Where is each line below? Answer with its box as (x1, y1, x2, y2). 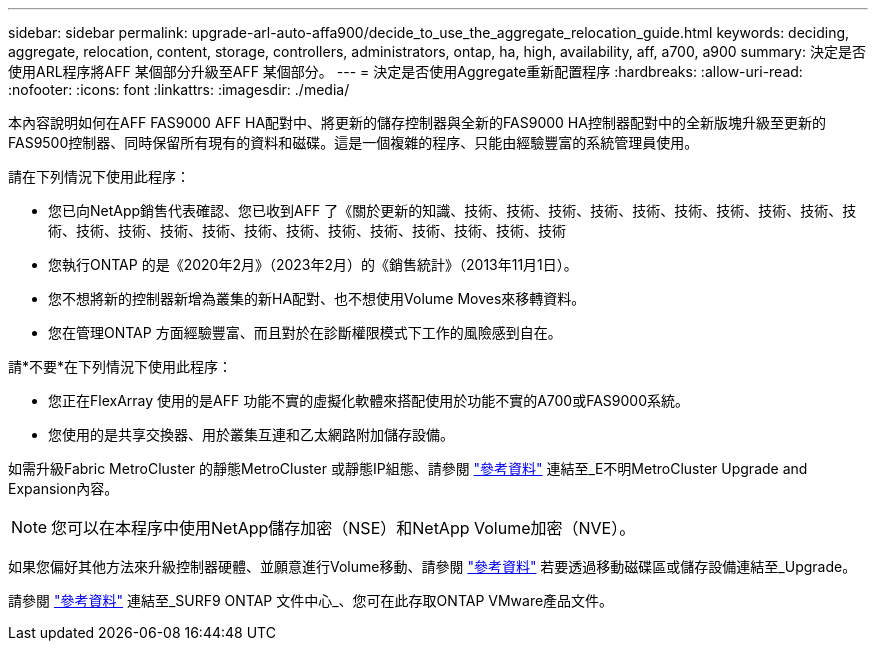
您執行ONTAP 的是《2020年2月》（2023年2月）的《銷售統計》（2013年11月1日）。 (48, 256, 578, 273)
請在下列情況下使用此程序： (8, 168, 190, 185)
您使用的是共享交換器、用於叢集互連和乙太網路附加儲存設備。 (48, 426, 454, 443)
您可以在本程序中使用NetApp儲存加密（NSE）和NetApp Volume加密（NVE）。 (51, 518, 636, 538)
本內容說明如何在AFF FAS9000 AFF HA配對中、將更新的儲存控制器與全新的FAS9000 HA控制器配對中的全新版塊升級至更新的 (8, 114, 826, 131)
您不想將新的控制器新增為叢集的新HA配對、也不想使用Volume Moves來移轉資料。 (48, 290, 586, 307)
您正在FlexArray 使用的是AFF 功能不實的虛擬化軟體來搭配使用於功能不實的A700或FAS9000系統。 (48, 392, 689, 409)
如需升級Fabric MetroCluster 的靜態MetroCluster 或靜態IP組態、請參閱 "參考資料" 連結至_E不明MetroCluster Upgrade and (8, 460, 808, 477)
